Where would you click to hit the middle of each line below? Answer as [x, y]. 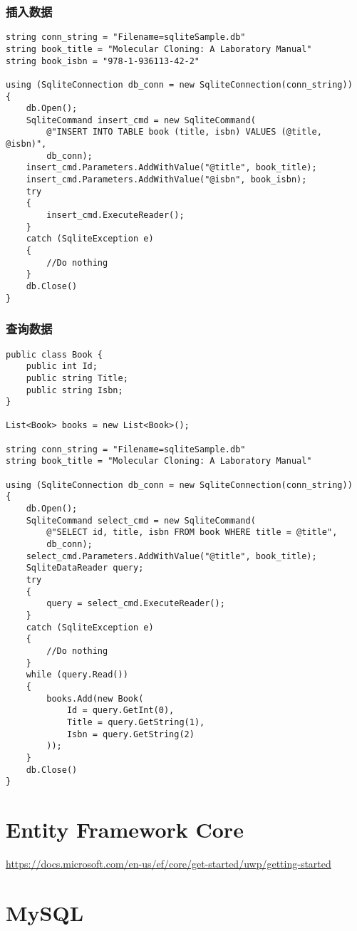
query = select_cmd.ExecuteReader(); [136, 604]
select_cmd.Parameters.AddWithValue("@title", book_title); [171, 556]
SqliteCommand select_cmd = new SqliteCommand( [141, 520]
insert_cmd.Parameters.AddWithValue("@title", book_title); [171, 168]
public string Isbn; [74, 390]
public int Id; [62, 366]
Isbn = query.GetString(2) [130, 734]
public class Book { [55, 354]
